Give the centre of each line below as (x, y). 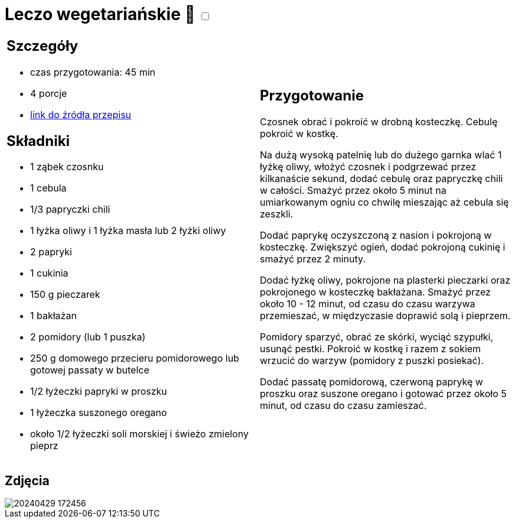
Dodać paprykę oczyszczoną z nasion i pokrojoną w (376, 235)
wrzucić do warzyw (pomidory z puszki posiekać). (372, 361)
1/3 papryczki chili (70, 209)
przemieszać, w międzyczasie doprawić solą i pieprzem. (385, 316)
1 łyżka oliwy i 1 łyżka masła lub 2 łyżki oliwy (128, 231)
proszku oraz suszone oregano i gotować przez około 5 (383, 394)
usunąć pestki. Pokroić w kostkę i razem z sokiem (371, 349)
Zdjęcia (27, 480)
